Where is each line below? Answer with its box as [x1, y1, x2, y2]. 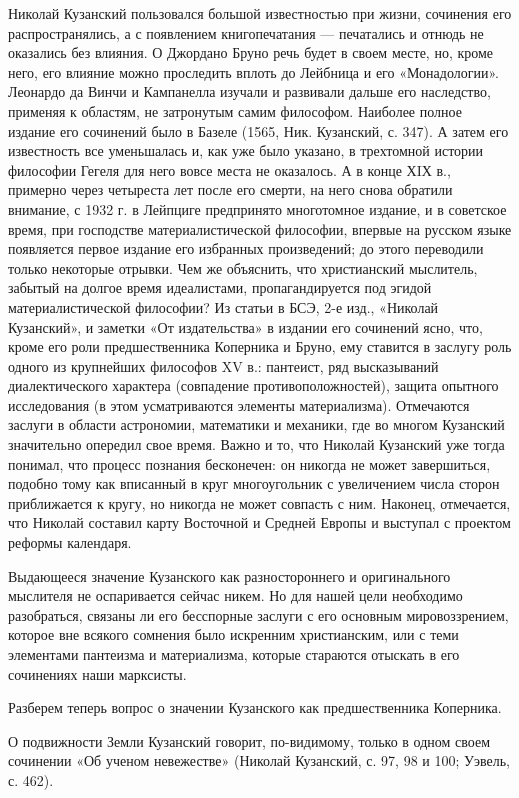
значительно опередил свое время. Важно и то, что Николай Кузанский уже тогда [8, 434, 505, 455]
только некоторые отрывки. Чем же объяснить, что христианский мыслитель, [8, 257, 478, 278]
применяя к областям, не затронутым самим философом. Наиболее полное [8, 100, 462, 121]
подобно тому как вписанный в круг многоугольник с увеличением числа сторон [8, 473, 500, 494]
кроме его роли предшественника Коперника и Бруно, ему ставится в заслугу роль [8, 336, 512, 357]
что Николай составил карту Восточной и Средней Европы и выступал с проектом [8, 512, 511, 533]
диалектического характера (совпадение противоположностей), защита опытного [8, 375, 499, 396]
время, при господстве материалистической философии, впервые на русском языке [8, 218, 512, 239]
